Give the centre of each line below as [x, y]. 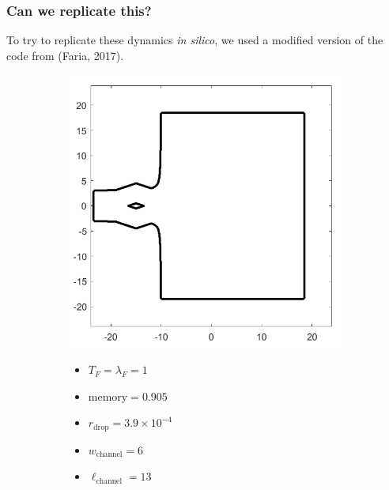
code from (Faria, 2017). [65, 55]
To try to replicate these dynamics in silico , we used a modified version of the [195, 40]
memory [108, 397]
